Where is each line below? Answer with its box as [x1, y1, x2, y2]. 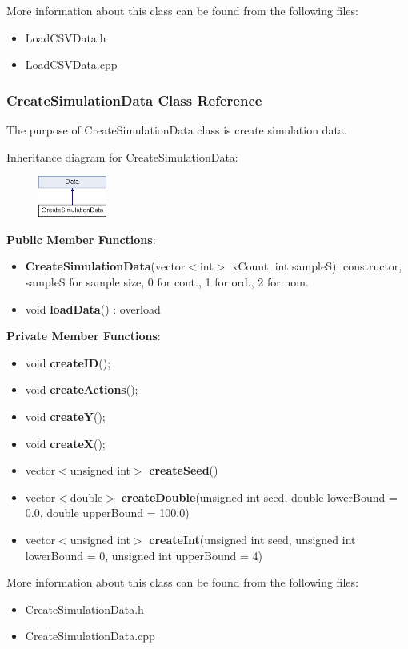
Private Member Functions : [6, 327, 161, 344]
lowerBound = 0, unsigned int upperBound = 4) [25, 547, 262, 563]
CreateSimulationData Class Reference [6, 90, 262, 110]
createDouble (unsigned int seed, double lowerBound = [121, 488, 398, 505]
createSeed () [149, 462, 218, 479]
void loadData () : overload [25, 300, 161, 317]
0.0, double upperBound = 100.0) [25, 504, 190, 521]
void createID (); [25, 354, 111, 371]
